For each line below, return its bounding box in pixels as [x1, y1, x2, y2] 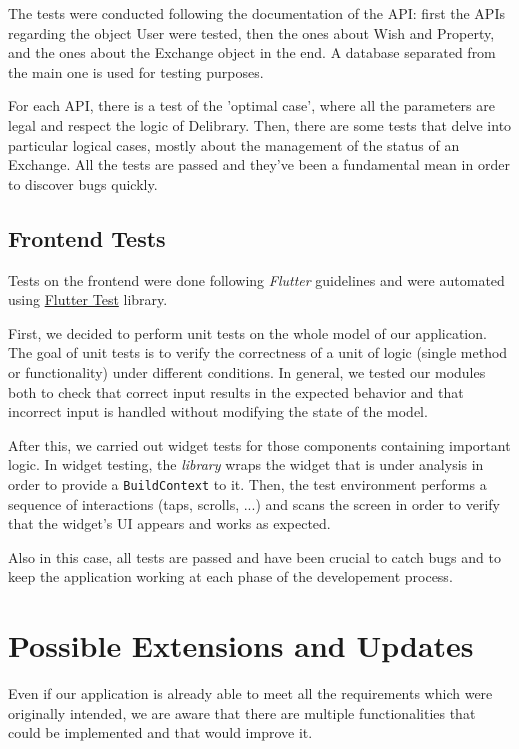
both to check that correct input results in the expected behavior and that [8, 381, 464, 402]
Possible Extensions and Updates [8, 625, 474, 666]
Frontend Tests [8, 222, 166, 253]
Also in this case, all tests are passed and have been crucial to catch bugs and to [8, 546, 501, 567]
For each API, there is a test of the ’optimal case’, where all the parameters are [8, 95, 495, 116]
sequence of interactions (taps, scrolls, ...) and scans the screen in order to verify [8, 493, 500, 514]
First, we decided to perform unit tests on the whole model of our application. [8, 322, 487, 343]
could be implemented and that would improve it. [8, 722, 313, 743]
